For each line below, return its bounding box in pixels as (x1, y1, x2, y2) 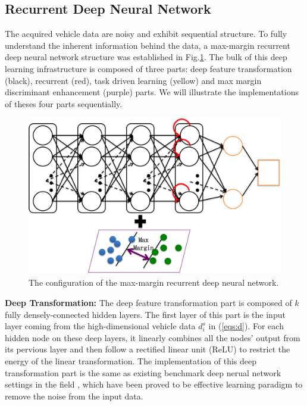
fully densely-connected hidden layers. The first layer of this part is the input (5, 308, 286, 320)
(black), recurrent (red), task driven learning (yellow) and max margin (5, 74, 262, 86)
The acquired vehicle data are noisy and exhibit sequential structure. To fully (5, 27, 287, 40)
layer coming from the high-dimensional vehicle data (5, 320, 196, 332)
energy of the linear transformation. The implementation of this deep (5, 355, 257, 367)
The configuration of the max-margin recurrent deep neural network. (29, 276, 279, 289)
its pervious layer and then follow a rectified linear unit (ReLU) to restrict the (5, 343, 290, 355)
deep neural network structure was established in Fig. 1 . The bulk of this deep (5, 51, 287, 63)
